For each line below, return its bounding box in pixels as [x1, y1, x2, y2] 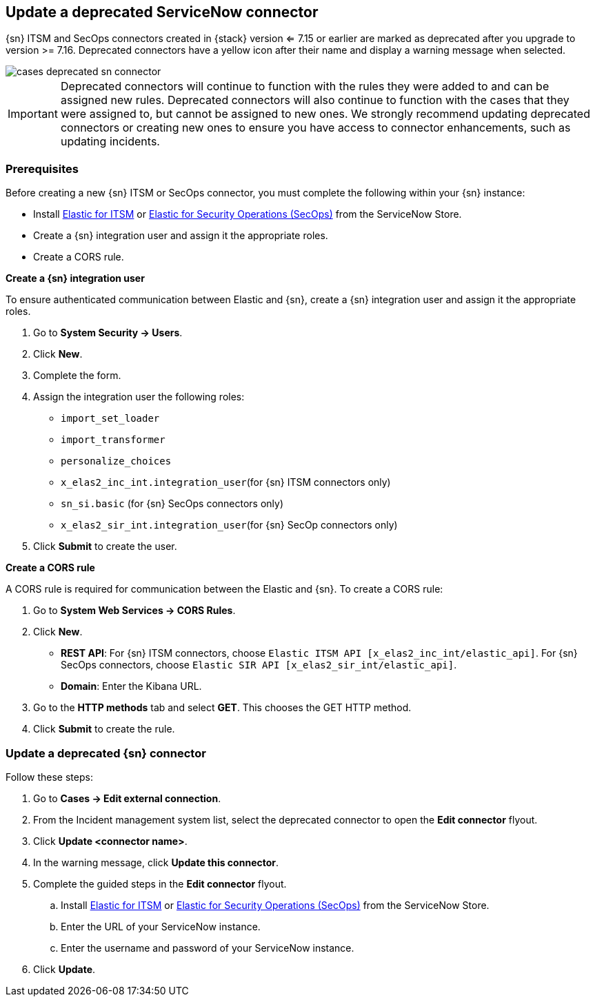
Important [8, 107, 58, 121]
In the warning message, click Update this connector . [33, 856, 279, 868]
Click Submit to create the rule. [33, 723, 175, 735]
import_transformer [61, 434, 165, 446]
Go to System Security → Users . [33, 327, 183, 339]
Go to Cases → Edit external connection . [33, 792, 221, 804]
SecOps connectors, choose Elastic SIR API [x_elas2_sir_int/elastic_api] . [61, 659, 457, 671]
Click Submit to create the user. [33, 540, 177, 553]
